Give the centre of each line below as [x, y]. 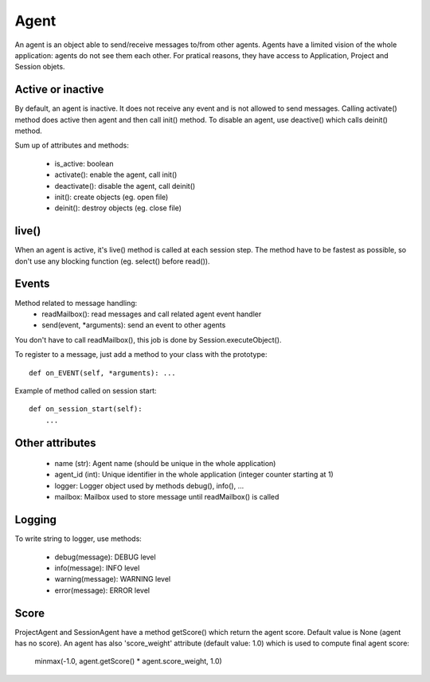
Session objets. [40, 67]
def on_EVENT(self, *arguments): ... [103, 373]
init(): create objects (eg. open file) [111, 197]
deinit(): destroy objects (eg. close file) [118, 208]
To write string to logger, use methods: [78, 539]
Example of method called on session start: [86, 390]
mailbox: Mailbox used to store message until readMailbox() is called [167, 497]
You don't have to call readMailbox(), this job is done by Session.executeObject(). [148, 339]
